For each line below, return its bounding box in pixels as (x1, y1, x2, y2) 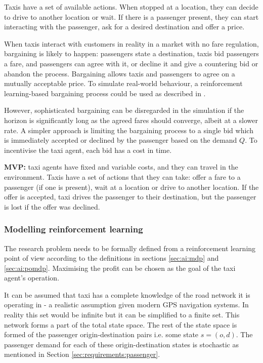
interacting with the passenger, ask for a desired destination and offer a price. (4, 21, 245, 32)
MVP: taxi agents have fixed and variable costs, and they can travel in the (4, 162, 238, 172)
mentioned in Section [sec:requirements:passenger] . (4, 349, 160, 359)
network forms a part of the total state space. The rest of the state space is (4, 319, 237, 330)
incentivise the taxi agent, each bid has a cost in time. (4, 144, 172, 155)
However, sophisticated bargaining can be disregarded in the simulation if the (4, 105, 244, 115)
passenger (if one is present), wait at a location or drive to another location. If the (4, 181, 259, 192)
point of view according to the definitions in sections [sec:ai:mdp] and (4, 253, 219, 263)
